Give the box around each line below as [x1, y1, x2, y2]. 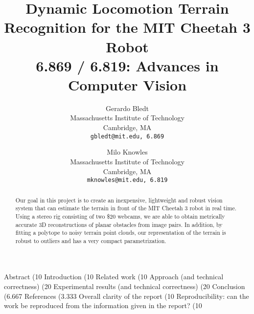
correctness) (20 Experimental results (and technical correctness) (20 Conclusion [4, 281, 245, 292]
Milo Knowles [107, 147, 148, 157]
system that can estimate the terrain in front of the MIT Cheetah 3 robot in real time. [15, 204, 236, 212]
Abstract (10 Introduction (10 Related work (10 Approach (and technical [4, 271, 224, 282]
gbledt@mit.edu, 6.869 [90, 133, 164, 140]
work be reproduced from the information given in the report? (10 [4, 300, 202, 311]
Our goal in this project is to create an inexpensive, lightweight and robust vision [15, 196, 223, 204]
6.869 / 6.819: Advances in [36, 55, 219, 75]
